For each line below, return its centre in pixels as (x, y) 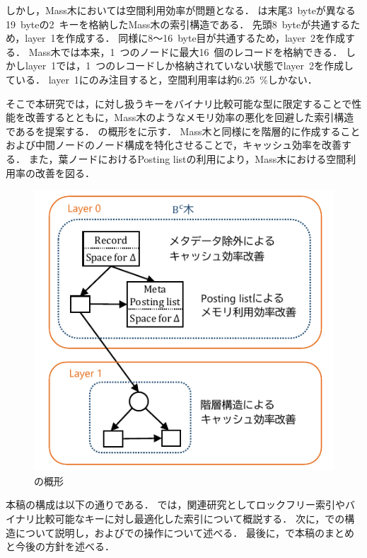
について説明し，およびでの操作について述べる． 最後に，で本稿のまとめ (185, 532)
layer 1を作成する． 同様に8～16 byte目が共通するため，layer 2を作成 (185, 38)
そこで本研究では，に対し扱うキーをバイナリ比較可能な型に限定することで (179, 103)
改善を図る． (65, 172)
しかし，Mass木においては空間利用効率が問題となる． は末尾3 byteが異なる (181, 10)
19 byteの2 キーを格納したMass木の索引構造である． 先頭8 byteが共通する (178, 24)
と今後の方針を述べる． (60, 546)
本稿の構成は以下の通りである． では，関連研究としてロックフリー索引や (176, 505)
